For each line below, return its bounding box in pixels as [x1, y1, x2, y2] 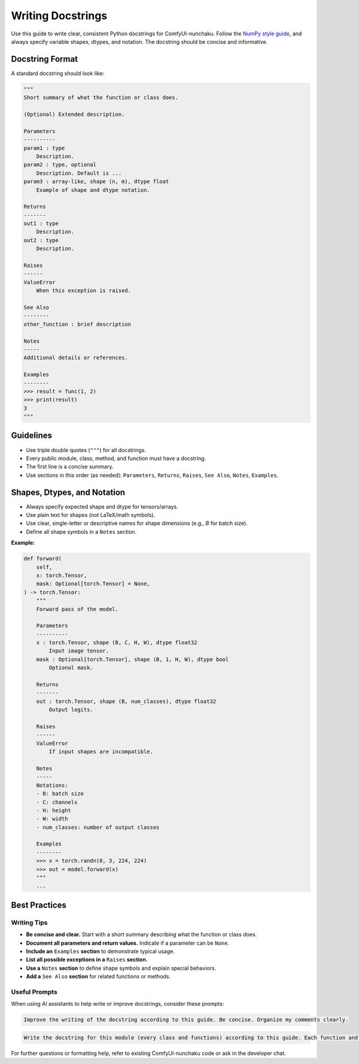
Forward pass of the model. [36, 606, 119, 612]
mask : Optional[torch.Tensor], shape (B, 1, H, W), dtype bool [36, 656, 229, 663]
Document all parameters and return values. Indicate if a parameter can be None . [26, 939, 230, 946]
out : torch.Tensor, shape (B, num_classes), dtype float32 [36, 698, 217, 705]
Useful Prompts [11, 987, 58, 996]
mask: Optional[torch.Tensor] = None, [36, 581, 150, 587]
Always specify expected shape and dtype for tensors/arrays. [26, 503, 179, 510]
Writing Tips [11, 918, 48, 927]
